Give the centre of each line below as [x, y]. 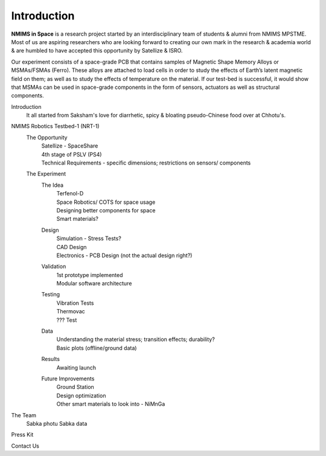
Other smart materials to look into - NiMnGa [111, 404]
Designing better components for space [106, 210]
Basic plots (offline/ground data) [97, 348]
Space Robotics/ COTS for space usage [106, 202]
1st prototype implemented [90, 275]
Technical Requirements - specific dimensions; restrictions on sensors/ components [146, 163]
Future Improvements [68, 379]
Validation [54, 267]
